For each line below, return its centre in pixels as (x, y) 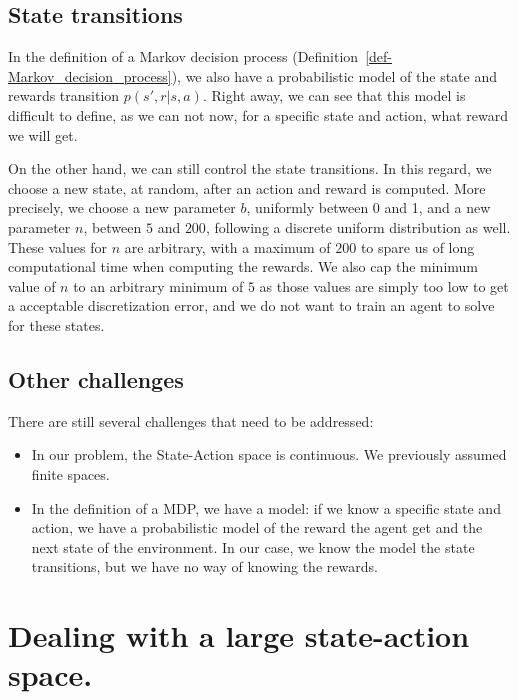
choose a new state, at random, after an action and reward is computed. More (247, 187)
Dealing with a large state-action (239, 635)
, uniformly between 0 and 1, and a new (368, 207)
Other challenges (96, 378)
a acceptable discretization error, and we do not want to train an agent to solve (251, 305)
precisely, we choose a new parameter (122, 207)
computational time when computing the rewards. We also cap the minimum (243, 266)
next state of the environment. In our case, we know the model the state (253, 546)
